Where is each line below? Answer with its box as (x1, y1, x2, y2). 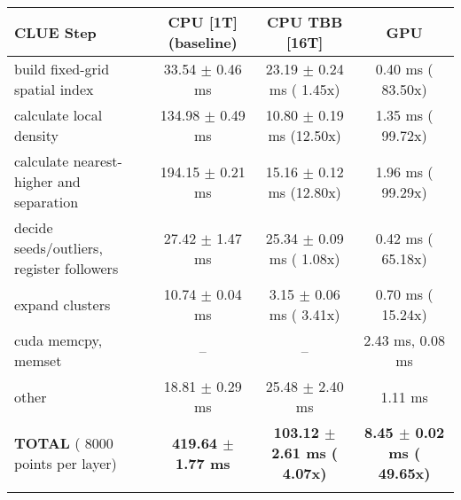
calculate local (14, 105, 103, 125)
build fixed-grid (14, 59, 110, 79)
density (14, 125, 59, 145)
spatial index (14, 79, 94, 99)
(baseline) (168, 32, 238, 52)
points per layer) (14, 452, 117, 473)
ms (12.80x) (268, 181, 341, 202)
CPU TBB (267, 12, 343, 32)
